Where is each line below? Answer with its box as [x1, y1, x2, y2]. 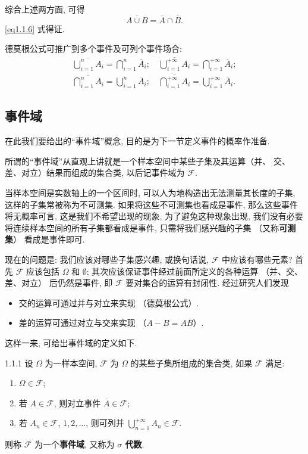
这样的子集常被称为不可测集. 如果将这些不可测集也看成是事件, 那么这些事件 [5, 198, 298, 210]
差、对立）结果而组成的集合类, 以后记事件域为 [5, 166, 185, 179]
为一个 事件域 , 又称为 [34, 438, 115, 450]
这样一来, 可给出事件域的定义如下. [5, 337, 137, 349]
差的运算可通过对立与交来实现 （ [18, 316, 147, 329]
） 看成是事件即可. [13, 233, 85, 245]
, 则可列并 [86, 416, 124, 429]
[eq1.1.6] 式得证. [5, 22, 65, 35]
